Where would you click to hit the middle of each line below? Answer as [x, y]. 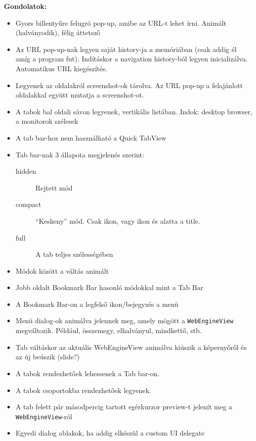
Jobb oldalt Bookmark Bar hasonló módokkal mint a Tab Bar [109, 287]
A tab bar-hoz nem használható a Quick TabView [91, 137]
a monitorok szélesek [47, 121]
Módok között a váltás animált [62, 270]
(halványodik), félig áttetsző [58, 32]
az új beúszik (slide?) [48, 357]
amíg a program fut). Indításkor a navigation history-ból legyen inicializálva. [131, 59]
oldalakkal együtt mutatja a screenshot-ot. [80, 95]
